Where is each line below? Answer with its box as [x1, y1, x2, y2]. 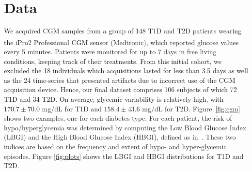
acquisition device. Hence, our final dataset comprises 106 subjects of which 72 [4, 84, 237, 94]
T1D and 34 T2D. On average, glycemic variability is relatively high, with [4, 94, 224, 104]
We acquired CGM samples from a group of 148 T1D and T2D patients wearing [4, 26, 242, 36]
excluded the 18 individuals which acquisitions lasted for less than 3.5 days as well [4, 65, 248, 76]
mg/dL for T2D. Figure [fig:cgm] [142, 103, 240, 113]
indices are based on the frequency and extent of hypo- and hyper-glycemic [4, 141, 227, 151]
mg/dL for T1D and [42, 103, 102, 113]
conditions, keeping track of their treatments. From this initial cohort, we [4, 56, 222, 66]
